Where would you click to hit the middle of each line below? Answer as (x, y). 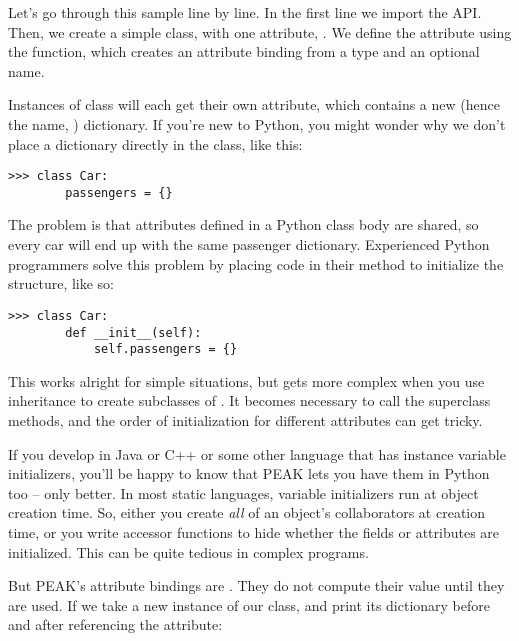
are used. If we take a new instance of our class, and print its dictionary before (249, 604)
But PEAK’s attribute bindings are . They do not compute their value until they (256, 585)
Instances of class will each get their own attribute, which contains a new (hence (254, 104)
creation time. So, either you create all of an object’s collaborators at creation (247, 512)
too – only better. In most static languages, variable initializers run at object (243, 492)
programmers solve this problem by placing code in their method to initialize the (256, 263)
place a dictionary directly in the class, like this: (155, 143)
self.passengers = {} (165, 349)
